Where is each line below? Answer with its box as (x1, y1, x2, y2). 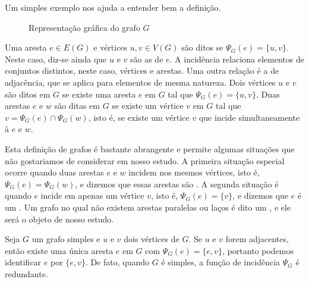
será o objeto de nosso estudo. (5, 212, 114, 225)
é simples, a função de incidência (161, 256, 280, 268)
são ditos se (181, 41, 223, 54)
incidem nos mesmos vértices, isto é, (128, 166, 260, 178)
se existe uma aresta (62, 87, 136, 100)
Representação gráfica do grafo (29, 21, 140, 33)
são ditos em (5, 87, 51, 100)
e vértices (93, 41, 128, 54)
